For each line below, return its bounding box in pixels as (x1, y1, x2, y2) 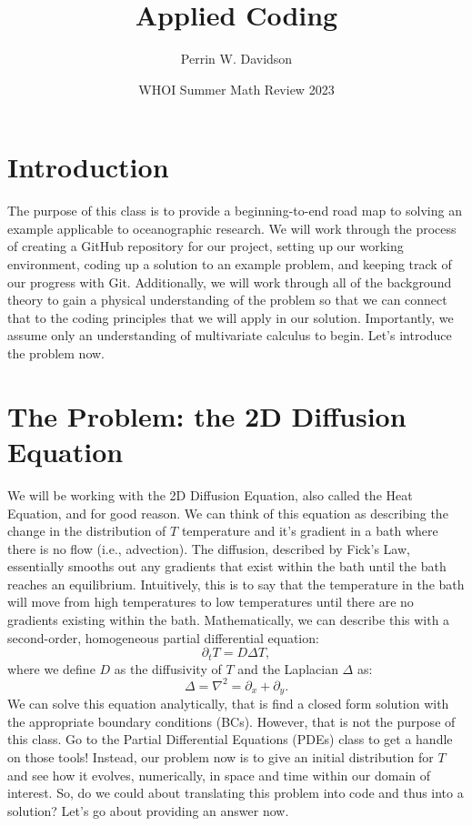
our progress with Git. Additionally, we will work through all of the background (7, 272, 452, 291)
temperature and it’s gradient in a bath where (181, 521, 438, 540)
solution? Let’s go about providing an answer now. (7, 801, 289, 820)
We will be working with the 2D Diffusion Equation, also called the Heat (7, 485, 413, 504)
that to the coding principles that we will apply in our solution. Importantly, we (7, 307, 454, 327)
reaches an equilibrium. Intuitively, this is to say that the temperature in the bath (7, 574, 465, 593)
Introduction (7, 148, 169, 186)
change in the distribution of (7, 521, 166, 540)
